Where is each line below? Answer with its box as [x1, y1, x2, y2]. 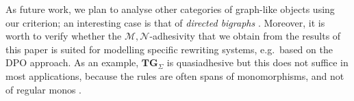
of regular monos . [5, 82, 82, 96]
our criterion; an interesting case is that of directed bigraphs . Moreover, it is [5, 15, 325, 29]
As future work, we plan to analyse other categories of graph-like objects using [5, 2, 335, 16]
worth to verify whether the [5, 29, 122, 43]
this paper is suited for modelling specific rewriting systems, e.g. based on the [5, 42, 333, 56]
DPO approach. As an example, [5, 55, 139, 70]
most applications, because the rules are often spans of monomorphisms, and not [5, 68, 344, 83]
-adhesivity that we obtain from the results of [149, 29, 341, 43]
